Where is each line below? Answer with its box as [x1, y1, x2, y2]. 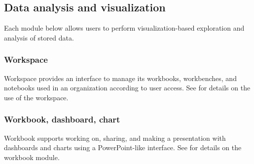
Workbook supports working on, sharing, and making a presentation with [4, 132, 226, 143]
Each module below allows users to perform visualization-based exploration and [4, 23, 245, 33]
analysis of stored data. [4, 32, 74, 42]
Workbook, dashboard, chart [4, 113, 120, 125]
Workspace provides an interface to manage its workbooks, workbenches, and [4, 73, 237, 83]
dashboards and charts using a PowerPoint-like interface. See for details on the [4, 142, 242, 153]
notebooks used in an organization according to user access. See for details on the [4, 82, 251, 93]
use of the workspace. [4, 92, 69, 102]
